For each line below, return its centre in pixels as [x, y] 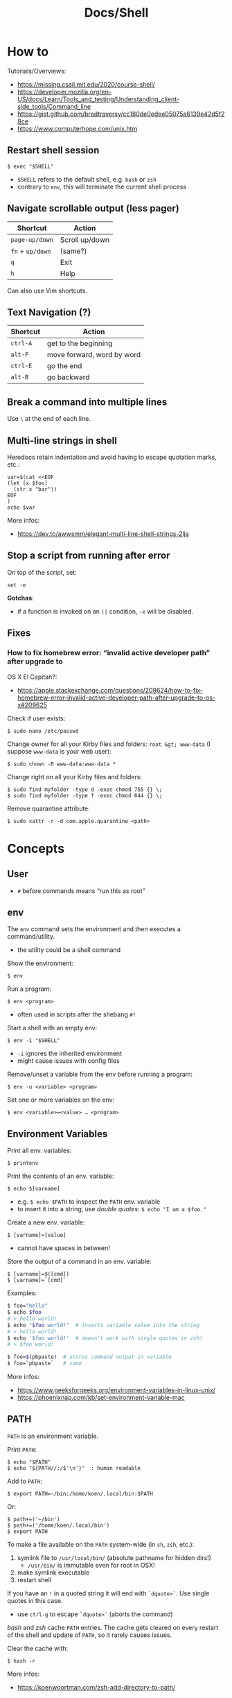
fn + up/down [31, 251]
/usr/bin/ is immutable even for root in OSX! [91, 1565]
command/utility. [31, 937]
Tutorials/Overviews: [37, 71]
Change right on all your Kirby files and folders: [74, 777]
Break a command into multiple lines [87, 402]
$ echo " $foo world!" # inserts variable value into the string [103, 1325]
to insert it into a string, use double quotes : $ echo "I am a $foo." [112, 1209]
